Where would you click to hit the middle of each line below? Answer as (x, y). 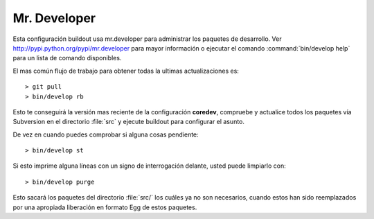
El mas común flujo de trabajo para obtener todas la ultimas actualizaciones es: (126, 71)
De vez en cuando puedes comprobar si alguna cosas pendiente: (106, 134)
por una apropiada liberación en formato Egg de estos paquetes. (105, 207)
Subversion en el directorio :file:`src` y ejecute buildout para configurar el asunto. (129, 122)
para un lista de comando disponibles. (67, 58)
